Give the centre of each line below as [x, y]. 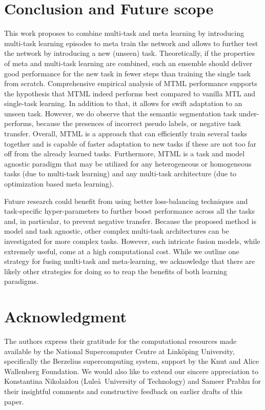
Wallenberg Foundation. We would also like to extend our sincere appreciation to [131, 371]
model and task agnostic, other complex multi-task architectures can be [117, 231]
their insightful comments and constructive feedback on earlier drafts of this [123, 391]
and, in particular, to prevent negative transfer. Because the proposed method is [130, 221]
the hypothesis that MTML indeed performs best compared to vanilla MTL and [130, 93]
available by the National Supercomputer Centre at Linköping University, [119, 351]
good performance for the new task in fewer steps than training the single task [127, 73]
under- [249, 113]
